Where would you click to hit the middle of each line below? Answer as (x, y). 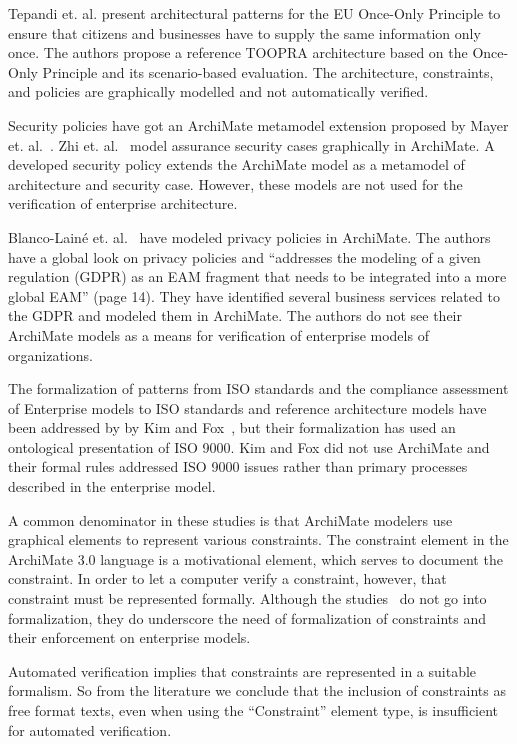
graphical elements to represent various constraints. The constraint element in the (258, 539)
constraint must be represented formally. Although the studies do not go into (247, 598)
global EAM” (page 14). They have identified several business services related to (254, 295)
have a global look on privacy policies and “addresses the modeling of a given (244, 256)
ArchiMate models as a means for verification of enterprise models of (218, 334)
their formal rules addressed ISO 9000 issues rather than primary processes (238, 466)
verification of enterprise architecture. (123, 203)
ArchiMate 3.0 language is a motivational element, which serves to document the (255, 558)
